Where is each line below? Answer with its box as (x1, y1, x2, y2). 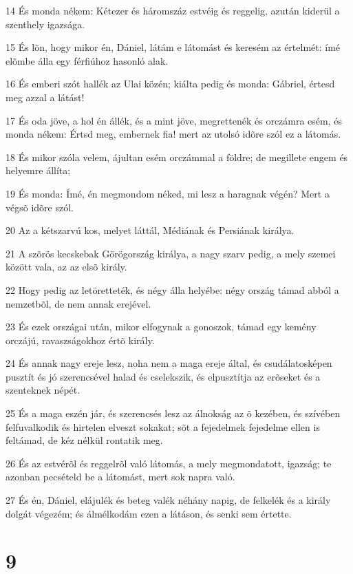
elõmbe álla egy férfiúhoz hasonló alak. (6, 53, 169, 67)
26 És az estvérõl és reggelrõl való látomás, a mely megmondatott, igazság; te (6, 456, 332, 470)
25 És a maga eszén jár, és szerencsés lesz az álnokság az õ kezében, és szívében (6, 406, 341, 421)
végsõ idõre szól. (6, 200, 74, 214)
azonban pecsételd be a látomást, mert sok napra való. (6, 469, 235, 484)
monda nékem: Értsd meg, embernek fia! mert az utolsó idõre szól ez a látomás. (6, 127, 341, 141)
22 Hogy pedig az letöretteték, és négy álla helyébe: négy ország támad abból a (6, 282, 339, 297)
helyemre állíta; (6, 163, 71, 178)
